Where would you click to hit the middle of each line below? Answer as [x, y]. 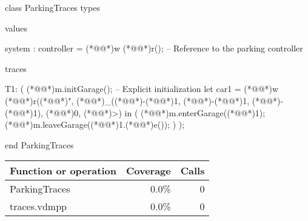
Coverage [148, 171]
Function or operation [63, 171]
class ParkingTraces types [52, 7]
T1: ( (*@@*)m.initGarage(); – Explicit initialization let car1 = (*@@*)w [142, 89]
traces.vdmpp [38, 206]
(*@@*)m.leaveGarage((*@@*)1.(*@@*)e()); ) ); [95, 124]
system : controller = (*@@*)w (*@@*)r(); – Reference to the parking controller [154, 48]
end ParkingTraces [39, 144]
